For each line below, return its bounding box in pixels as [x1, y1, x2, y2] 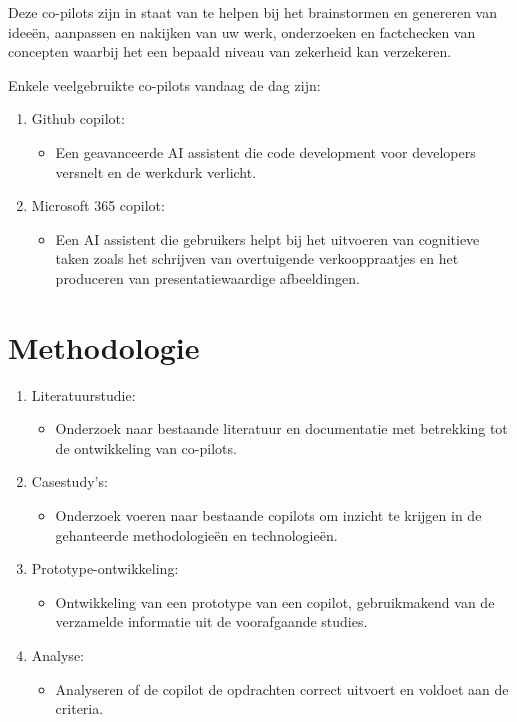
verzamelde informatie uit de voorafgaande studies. [55, 611, 368, 632]
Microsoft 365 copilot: [31, 195, 165, 216]
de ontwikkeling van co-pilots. [55, 437, 237, 458]
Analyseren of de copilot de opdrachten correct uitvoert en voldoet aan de [55, 678, 509, 699]
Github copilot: [31, 108, 125, 129]
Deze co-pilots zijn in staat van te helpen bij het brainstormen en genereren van [8, 2, 498, 22]
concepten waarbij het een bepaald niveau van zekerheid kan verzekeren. [8, 41, 452, 62]
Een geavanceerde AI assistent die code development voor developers [55, 141, 476, 162]
